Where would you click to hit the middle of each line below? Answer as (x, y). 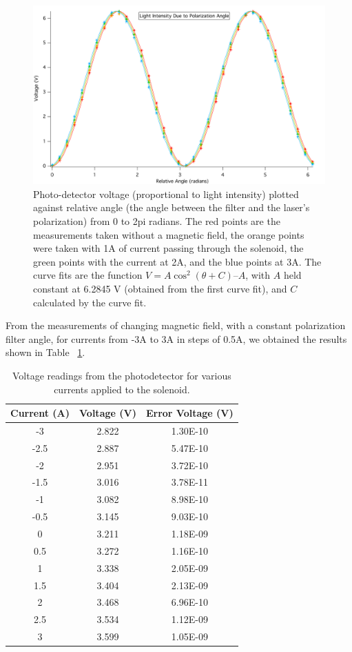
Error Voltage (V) (189, 413)
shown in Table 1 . (45, 352)
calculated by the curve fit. (90, 302)
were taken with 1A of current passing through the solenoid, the (168, 248)
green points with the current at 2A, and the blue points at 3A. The (177, 261)
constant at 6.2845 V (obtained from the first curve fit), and (160, 288)
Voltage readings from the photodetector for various (122, 375)
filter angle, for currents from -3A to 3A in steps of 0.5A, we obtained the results (176, 338)
